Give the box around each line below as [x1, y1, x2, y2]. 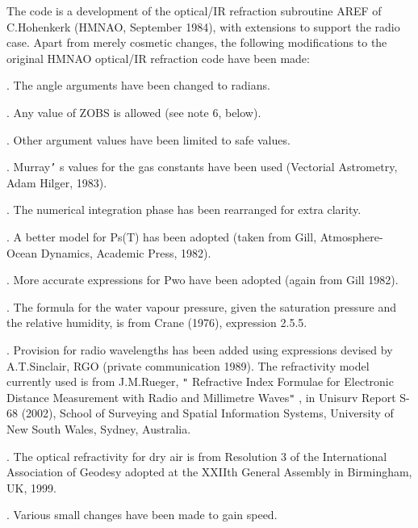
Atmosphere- [320, 228, 383, 245]
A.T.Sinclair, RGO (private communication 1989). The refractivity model [6, 357, 370, 374]
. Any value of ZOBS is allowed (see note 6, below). [6, 103, 261, 120]
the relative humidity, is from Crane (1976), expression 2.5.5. [6, 314, 307, 331]
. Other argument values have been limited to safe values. [6, 131, 291, 148]
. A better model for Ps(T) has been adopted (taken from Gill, [6, 228, 317, 245]
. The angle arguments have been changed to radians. [6, 77, 270, 94]
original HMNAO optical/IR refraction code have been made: [6, 49, 310, 66]
